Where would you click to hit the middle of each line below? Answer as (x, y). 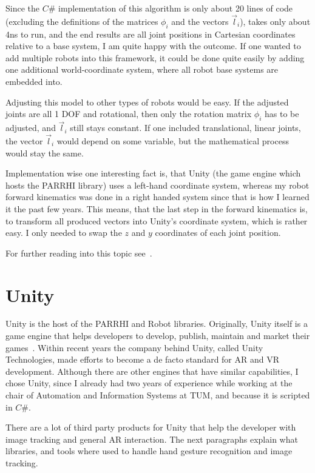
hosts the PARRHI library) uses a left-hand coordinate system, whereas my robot (157, 185)
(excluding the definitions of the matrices (82, 21)
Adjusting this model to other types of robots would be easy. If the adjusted (147, 102)
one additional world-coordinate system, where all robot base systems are (142, 69)
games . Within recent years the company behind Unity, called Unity (134, 347)
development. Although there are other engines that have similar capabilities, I (152, 371)
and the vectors (200, 21)
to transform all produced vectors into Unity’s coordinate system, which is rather (157, 220)
